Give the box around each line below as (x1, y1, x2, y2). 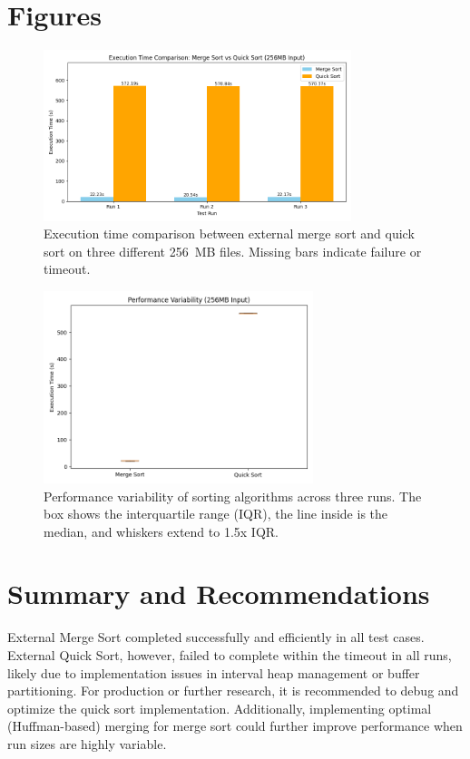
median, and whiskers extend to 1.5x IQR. (44, 521, 279, 540)
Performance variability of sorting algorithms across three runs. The (44, 486, 422, 505)
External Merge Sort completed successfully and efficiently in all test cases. (7, 628, 425, 647)
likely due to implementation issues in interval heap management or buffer (7, 663, 420, 682)
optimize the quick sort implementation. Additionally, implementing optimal (7, 698, 432, 717)
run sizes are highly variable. (7, 734, 167, 753)
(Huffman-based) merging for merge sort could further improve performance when (7, 716, 463, 735)
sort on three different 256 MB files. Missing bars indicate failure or (44, 241, 422, 260)
